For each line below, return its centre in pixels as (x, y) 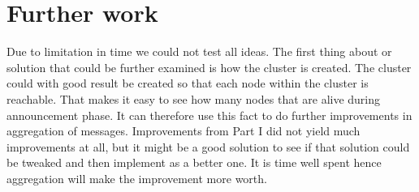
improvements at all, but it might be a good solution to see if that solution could (208, 146)
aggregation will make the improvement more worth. (137, 178)
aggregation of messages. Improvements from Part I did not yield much (184, 131)
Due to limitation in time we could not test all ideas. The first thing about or (199, 51)
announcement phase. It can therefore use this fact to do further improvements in (209, 115)
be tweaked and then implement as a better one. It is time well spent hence (194, 162)
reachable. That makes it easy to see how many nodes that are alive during (194, 98)
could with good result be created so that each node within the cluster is (188, 83)
